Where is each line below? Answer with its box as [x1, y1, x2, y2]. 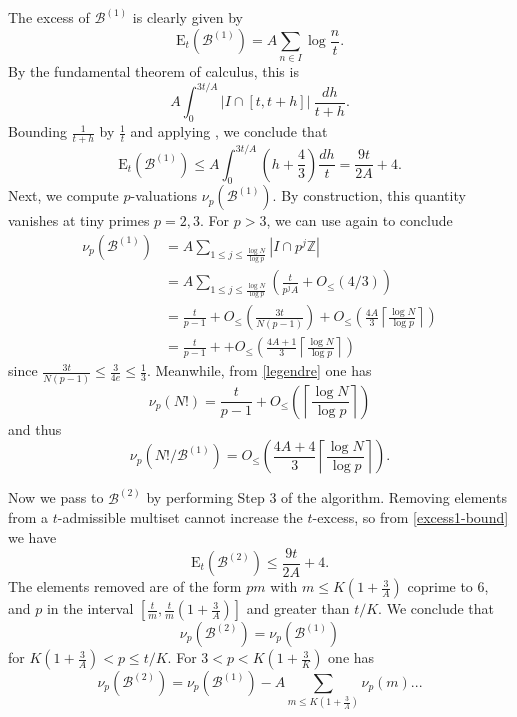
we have [8, 526, 57, 547]
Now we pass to [8, 487, 104, 508]
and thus [8, 418, 62, 439]
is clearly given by [132, 7, 243, 28]
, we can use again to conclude [266, 210, 453, 231]
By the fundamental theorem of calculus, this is [8, 61, 299, 82]
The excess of [8, 7, 90, 28]
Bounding [8, 121, 67, 142]
